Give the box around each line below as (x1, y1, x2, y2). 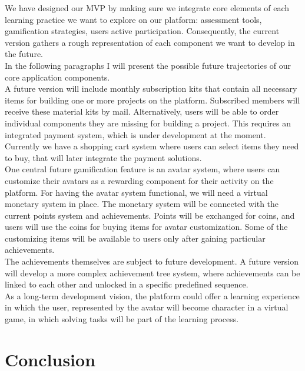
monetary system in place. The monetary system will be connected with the (5, 198, 279, 210)
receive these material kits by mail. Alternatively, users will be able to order (5, 105, 279, 118)
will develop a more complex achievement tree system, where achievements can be (5, 266, 300, 279)
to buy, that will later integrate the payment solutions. (5, 151, 202, 163)
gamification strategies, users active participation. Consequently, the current (5, 25, 280, 37)
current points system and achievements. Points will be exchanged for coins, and (5, 209, 295, 221)
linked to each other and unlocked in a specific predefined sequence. (5, 278, 248, 290)
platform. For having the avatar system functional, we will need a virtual (5, 186, 268, 198)
